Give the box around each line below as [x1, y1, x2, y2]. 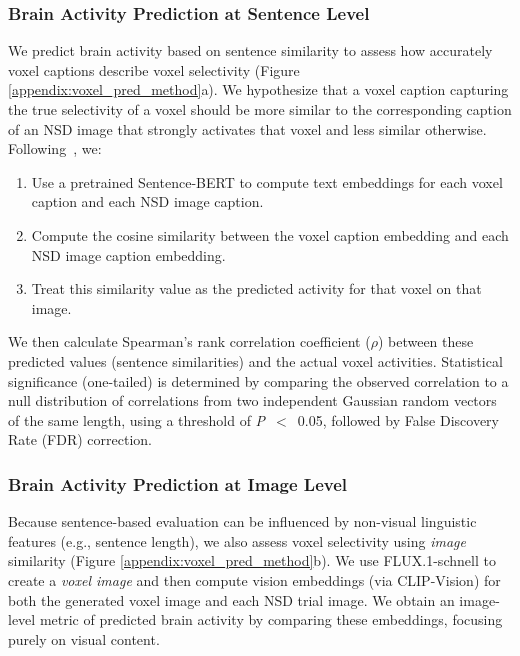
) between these [377, 331, 474, 352]
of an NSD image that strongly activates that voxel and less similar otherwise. [8, 118, 487, 139]
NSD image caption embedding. [31, 244, 226, 265]
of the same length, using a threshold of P [8, 409, 266, 430]
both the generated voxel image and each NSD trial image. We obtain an [8, 589, 455, 610]
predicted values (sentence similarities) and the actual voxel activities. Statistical [8, 350, 503, 371]
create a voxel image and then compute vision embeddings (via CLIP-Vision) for [8, 569, 501, 590]
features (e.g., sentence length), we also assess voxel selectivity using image [8, 530, 466, 551]
